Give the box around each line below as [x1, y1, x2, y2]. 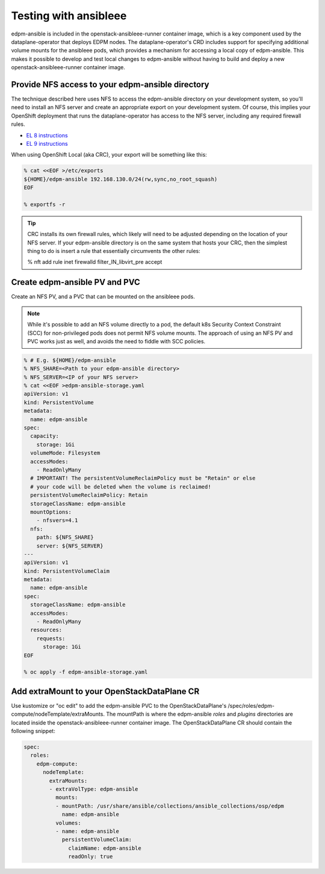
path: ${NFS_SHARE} [36, 534, 94, 541]
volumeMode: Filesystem [30, 449, 101, 457]
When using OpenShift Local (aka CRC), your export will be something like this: [11, 151, 207, 158]
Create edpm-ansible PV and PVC [11, 277, 141, 287]
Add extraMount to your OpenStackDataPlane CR [11, 686, 200, 696]
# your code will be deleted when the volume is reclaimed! [30, 483, 211, 490]
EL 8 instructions [26, 131, 69, 139]
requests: [36, 635, 66, 641]
